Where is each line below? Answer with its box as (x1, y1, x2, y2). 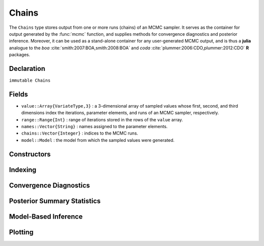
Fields (9, 90, 28, 98)
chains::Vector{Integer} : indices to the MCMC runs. (21, 130, 138, 136)
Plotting (9, 228, 34, 236)
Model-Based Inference (9, 212, 83, 221)
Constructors (9, 150, 51, 158)
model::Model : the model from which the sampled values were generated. (21, 137, 175, 143)
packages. (9, 52, 30, 58)
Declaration (9, 64, 45, 73)
